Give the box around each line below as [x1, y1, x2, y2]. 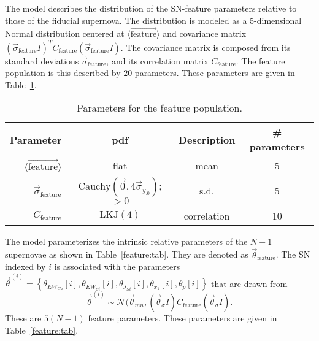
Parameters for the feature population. [77, 101, 242, 115]
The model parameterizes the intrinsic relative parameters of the [5, 234, 248, 247]
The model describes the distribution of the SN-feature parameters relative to [5, 2, 297, 14]
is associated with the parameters [54, 260, 180, 273]
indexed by [5, 260, 46, 273]
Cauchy [78, 181, 111, 191]
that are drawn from [210, 277, 288, 289]
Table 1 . [5, 78, 37, 91]
